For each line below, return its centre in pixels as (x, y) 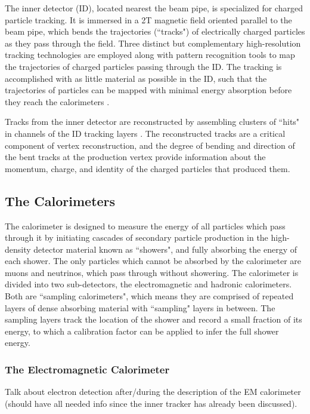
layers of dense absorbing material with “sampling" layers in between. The (140, 307)
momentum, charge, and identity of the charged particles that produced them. (148, 168)
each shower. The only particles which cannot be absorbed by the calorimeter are (153, 261)
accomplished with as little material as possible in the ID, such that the (136, 78)
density (18, 249)
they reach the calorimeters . (57, 101)
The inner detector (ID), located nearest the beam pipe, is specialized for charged (154, 8)
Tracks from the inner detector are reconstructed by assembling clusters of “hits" (152, 122)
